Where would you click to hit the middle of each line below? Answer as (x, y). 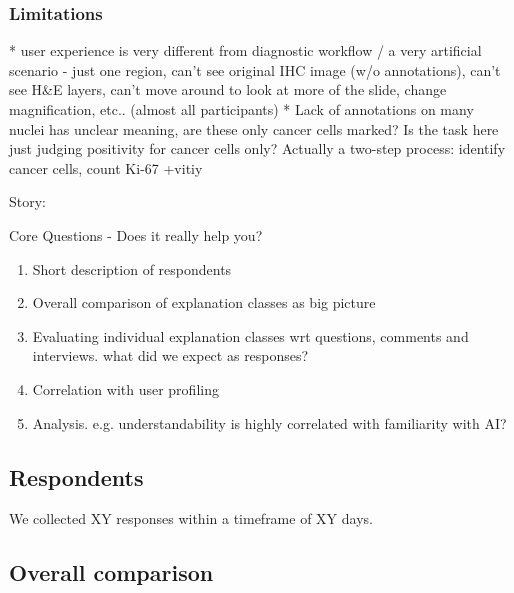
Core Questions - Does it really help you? (136, 234)
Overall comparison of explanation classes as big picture (204, 302)
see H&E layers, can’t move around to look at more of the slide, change (228, 89)
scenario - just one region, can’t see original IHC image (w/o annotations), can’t (255, 69)
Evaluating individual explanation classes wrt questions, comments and (250, 335)
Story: (28, 201)
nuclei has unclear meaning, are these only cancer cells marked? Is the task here (254, 128)
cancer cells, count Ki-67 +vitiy (106, 167)
